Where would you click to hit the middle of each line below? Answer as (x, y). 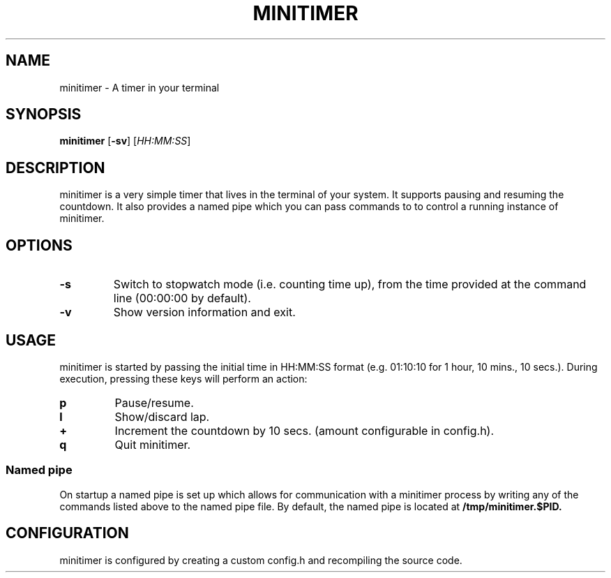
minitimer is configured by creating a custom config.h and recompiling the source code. (261, 560)
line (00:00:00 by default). (182, 298)
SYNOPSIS (44, 114)
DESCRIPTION (55, 168)
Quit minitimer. (153, 444)
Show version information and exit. (204, 312)
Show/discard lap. (162, 416)
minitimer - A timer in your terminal (139, 87)
